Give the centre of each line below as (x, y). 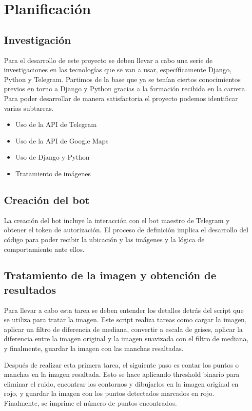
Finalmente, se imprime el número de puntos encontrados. (90, 403)
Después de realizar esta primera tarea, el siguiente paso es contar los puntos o (121, 364)
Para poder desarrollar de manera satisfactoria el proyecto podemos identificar (121, 98)
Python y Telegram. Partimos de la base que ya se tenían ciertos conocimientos (122, 79)
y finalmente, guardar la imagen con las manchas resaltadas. (94, 348)
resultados (30, 289)
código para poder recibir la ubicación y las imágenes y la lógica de (104, 239)
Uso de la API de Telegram (56, 124)
